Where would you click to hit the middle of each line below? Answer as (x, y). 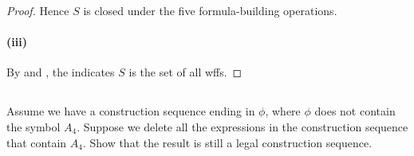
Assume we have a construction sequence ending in (131, 111)
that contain (37, 142)
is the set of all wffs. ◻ (185, 72)
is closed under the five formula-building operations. (210, 10)
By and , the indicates (61, 72)
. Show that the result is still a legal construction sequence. (227, 142)
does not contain (355, 111)
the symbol (34, 126)
